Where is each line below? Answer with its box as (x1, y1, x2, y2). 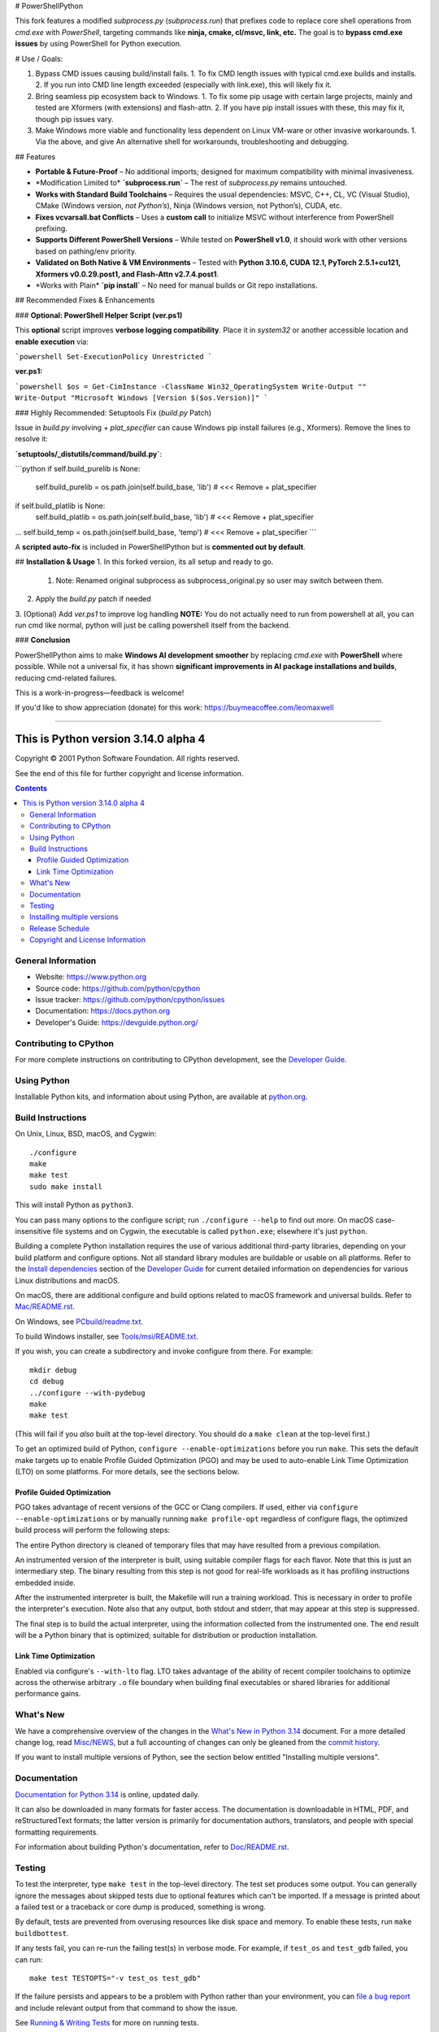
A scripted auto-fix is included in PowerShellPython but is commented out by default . (15, 542, 306, 552)
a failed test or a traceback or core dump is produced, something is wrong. (15, 1902, 266, 1912)
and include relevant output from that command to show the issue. (15, 2003, 238, 2012)
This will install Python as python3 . (15, 1200, 134, 1210)
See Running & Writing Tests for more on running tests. (15, 2018, 199, 2028)
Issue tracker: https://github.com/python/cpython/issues (35, 995, 225, 1004)
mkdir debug (29, 1366, 77, 1374)
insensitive (15, 1226, 51, 1235)
